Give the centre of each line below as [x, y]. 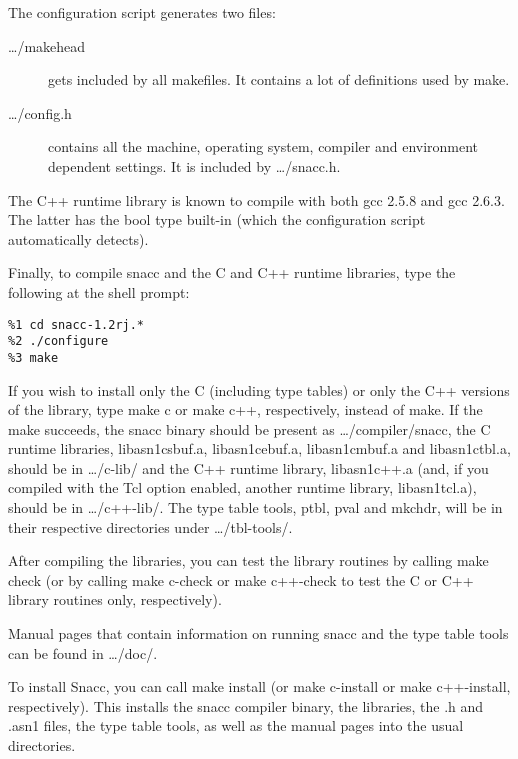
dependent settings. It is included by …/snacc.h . [194, 165]
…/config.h [40, 112]
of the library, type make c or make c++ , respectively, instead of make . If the [245, 409]
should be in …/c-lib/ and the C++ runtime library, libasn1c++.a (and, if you [248, 467]
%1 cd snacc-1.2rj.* [76, 324]
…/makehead [47, 45]
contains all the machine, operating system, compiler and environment [263, 146]
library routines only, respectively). [115, 599]
